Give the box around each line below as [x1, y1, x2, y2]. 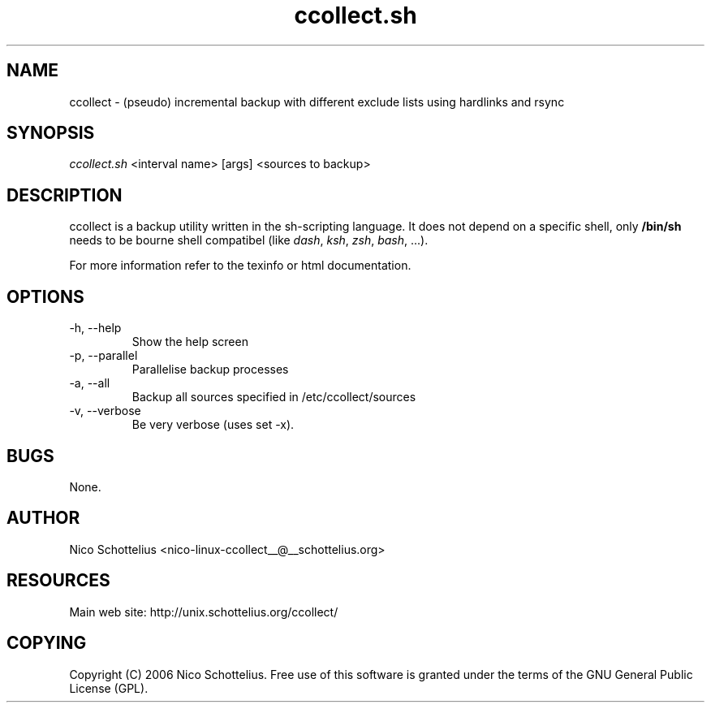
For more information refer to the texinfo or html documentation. [69, 258, 412, 273]
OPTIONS [6, 286, 84, 307]
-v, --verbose [69, 404, 141, 418]
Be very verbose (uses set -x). [131, 417, 295, 432]
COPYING [6, 633, 87, 654]
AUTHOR [6, 508, 80, 529]
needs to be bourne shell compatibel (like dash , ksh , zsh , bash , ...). [69, 233, 429, 248]
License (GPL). [69, 681, 149, 695]
